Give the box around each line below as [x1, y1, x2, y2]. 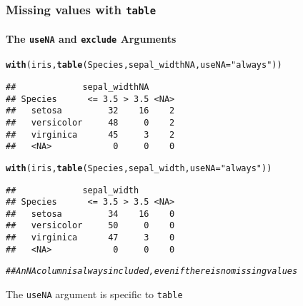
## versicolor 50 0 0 [6, 220, 175, 231]
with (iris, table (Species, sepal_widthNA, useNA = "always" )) [6, 60, 282, 71]
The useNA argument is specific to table [6, 287, 183, 302]
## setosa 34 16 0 [6, 208, 175, 219]
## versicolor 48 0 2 [6, 117, 175, 128]
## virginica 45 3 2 [6, 129, 175, 140]
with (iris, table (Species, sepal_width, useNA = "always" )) [6, 163, 272, 173]
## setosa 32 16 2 [6, 106, 175, 116]
